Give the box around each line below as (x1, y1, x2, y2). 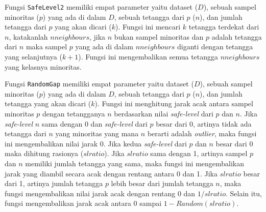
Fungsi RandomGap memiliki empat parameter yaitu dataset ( (5, 78, 194, 89)
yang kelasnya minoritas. (5, 61, 82, 72)
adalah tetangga (211, 31, 262, 42)
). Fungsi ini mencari (115, 21, 181, 32)
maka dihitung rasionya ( (5, 148, 84, 159)
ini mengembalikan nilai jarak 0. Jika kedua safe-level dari (5, 138, 187, 148)
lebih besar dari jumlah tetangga (111, 178, 213, 189)
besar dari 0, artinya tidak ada (156, 118, 252, 129)
